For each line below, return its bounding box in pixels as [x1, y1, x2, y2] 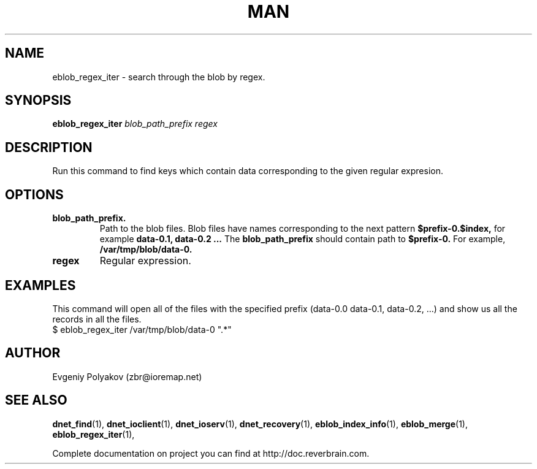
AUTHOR [5, 345, 61, 361]
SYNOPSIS [5, 93, 72, 109]
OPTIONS [5, 186, 64, 202]
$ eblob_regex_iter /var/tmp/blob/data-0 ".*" [52, 324, 232, 335]
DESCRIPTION [5, 139, 93, 155]
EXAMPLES [5, 277, 76, 293]
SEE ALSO [5, 392, 67, 408]
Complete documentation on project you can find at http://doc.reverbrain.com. [52, 448, 370, 459]
